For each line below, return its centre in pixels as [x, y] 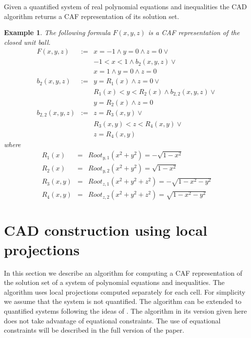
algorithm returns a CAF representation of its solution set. [92, 16]
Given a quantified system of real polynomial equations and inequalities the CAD [125, 6]
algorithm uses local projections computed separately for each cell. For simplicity [125, 291]
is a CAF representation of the [194, 32]
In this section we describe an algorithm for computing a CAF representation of [123, 272]
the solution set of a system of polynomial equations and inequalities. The [114, 282]
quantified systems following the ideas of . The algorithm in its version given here [125, 310]
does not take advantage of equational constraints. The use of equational [112, 320]
